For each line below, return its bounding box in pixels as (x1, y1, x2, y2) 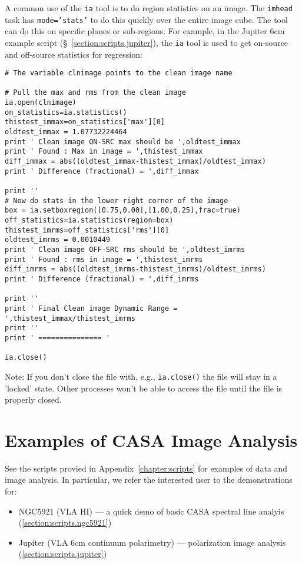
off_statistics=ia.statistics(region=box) (5, 216, 174, 224)
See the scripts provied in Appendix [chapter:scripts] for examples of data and (5, 462, 288, 474)
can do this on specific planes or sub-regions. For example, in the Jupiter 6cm (5, 25, 285, 37)
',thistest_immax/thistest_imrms (5, 314, 135, 323)
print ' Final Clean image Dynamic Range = (5, 304, 178, 313)
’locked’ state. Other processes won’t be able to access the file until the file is (5, 381, 283, 394)
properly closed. (5, 393, 62, 406)
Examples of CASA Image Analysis (5, 427, 298, 452)
